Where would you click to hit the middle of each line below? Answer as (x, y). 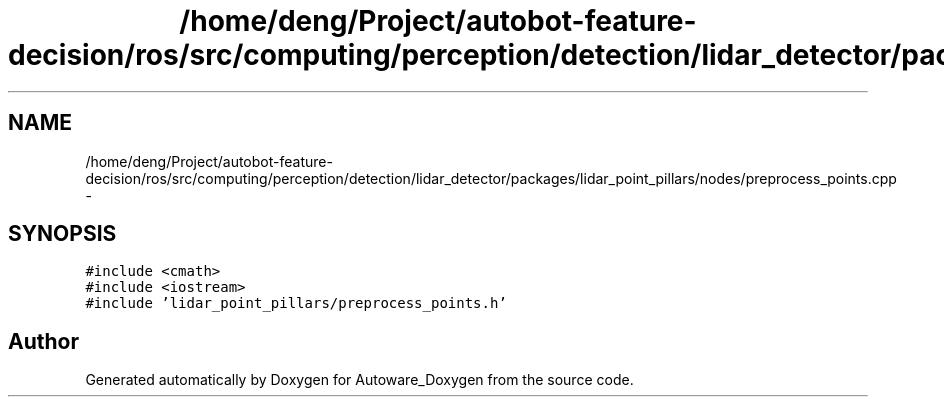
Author (43, 341)
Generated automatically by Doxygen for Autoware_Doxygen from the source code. (359, 380)
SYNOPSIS (62, 234)
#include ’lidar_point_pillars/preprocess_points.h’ (296, 303)
